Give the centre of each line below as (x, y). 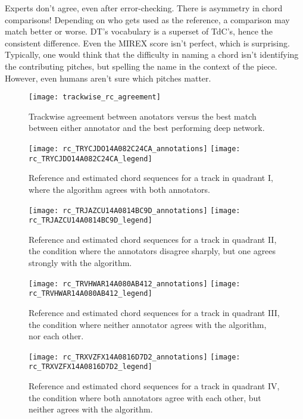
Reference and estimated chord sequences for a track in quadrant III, (154, 312)
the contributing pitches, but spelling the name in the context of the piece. (141, 66)
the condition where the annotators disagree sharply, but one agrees (152, 251)
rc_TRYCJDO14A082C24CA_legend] (90, 159)
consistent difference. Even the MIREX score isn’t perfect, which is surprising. (147, 43)
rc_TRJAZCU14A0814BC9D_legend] (90, 221)
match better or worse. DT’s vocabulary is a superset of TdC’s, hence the (139, 31)
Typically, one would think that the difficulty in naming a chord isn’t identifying (152, 54)
